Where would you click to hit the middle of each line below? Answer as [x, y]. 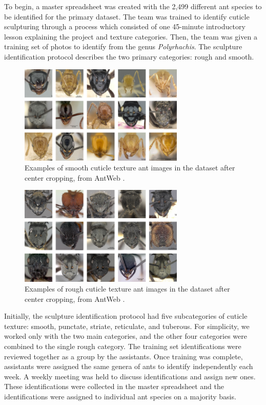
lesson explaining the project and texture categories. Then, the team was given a [131, 36]
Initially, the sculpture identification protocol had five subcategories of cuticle [126, 316]
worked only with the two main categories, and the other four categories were [126, 336]
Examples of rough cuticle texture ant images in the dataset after [127, 289]
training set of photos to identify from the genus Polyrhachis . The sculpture [123, 46]
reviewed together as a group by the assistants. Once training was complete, [124, 356]
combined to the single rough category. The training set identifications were [123, 346]
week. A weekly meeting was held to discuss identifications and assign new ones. [130, 376]
